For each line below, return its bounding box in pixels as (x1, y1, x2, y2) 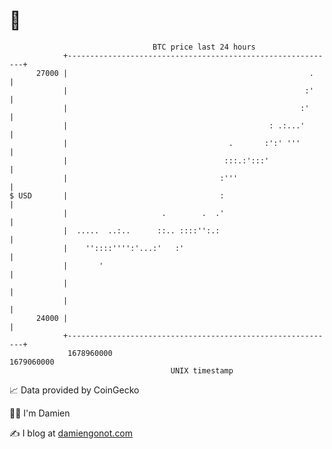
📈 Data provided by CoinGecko (9, 384, 140, 396)
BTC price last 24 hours (152, 42, 256, 52)
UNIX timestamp (170, 365, 234, 376)
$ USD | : (9, 190, 225, 201)
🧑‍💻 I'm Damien (9, 407, 71, 419)
